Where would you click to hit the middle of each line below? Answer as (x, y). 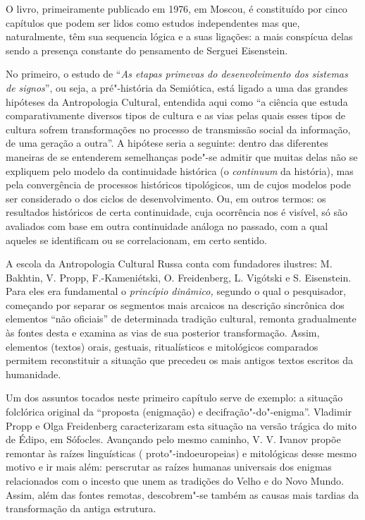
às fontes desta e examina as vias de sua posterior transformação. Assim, (163, 333)
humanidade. (33, 374)
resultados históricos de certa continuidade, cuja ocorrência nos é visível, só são (177, 212)
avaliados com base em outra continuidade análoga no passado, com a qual (167, 225)
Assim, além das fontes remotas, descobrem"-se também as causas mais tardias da (182, 494)
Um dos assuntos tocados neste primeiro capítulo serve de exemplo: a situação (174, 398)
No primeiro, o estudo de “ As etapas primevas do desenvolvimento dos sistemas (177, 74)
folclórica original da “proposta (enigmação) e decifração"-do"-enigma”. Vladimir (179, 412)
